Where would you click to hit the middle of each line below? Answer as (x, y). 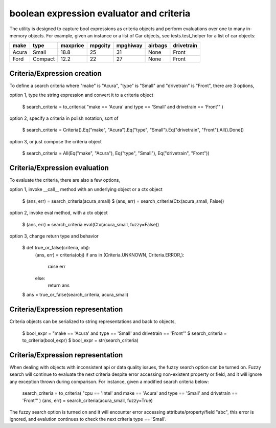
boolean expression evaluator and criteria (100, 13)
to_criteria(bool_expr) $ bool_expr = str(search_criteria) (80, 340)
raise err (57, 267)
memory (18, 35)
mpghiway (129, 46)
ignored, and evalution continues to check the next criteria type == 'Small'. (88, 419)
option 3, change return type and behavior (54, 236)
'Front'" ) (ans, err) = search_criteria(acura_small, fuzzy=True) (87, 400)
